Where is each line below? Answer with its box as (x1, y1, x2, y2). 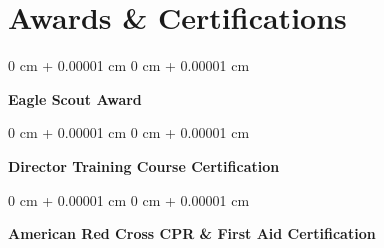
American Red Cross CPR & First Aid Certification (8, 223, 376, 244)
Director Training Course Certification (8, 155, 280, 176)
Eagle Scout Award (8, 88, 142, 109)
